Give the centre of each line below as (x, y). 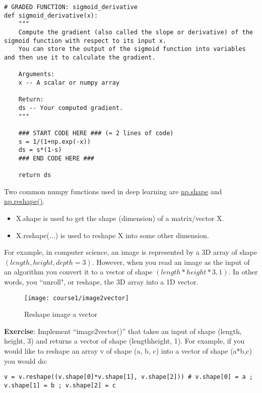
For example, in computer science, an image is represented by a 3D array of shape (131, 252)
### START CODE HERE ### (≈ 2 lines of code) (96, 133)
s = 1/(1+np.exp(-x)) (54, 142)
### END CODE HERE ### (56, 158)
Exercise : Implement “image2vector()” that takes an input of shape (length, (123, 331)
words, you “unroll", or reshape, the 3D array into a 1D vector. (101, 281)
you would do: (26, 360)
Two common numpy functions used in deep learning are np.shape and (113, 191)
